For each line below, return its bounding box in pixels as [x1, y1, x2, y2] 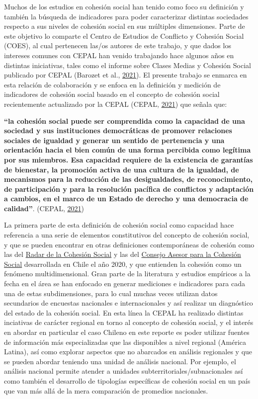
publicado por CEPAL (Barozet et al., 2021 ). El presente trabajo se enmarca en [4, 70, 247, 80]
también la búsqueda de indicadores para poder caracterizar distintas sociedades [4, 11, 249, 21]
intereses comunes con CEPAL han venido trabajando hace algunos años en [4, 50, 234, 60]
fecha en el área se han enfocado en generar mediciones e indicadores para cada [4, 278, 245, 289]
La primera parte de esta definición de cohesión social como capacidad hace [4, 220, 234, 230]
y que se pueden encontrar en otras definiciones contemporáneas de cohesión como [4, 239, 255, 249]
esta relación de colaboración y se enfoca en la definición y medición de [4, 79, 221, 89]
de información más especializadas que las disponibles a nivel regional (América [4, 336, 247, 347]
